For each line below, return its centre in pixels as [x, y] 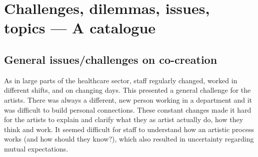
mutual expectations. [36, 148]
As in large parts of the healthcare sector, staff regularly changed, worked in [121, 80]
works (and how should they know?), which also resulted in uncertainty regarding [129, 139]
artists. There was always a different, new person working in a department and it [128, 99]
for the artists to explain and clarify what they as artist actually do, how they [124, 119]
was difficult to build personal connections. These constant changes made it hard [128, 109]
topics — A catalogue [80, 28]
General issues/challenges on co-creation [111, 59]
